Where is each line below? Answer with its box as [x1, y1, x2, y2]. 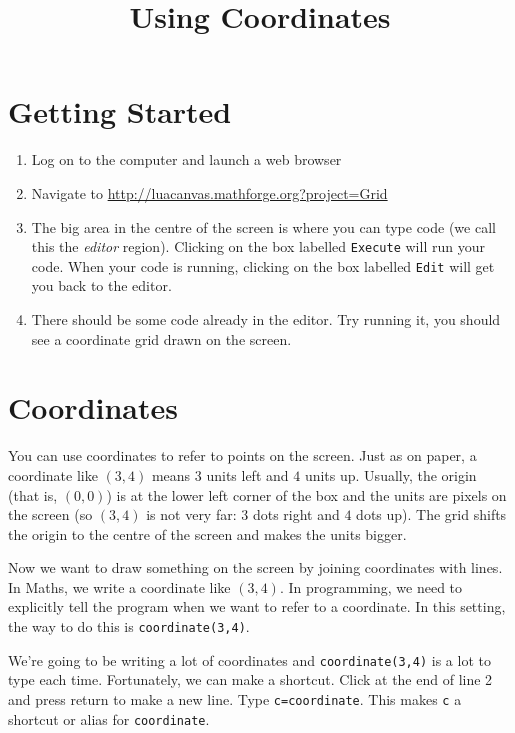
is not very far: [146, 504, 237, 525]
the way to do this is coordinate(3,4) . [8, 616, 250, 637]
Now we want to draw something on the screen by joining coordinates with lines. [8, 557, 503, 578]
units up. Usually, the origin [304, 464, 477, 485]
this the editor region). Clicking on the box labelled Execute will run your [31, 236, 485, 257]
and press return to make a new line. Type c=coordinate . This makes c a [8, 688, 462, 709]
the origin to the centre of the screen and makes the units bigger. [8, 523, 407, 544]
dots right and [252, 504, 340, 525]
